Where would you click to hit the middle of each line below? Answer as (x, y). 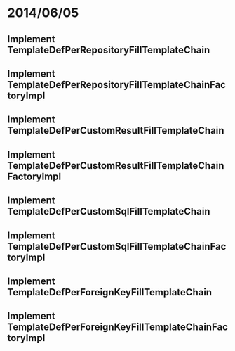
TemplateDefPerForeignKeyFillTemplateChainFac (117, 327)
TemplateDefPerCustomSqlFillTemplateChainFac (117, 247)
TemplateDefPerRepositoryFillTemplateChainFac (117, 85)
